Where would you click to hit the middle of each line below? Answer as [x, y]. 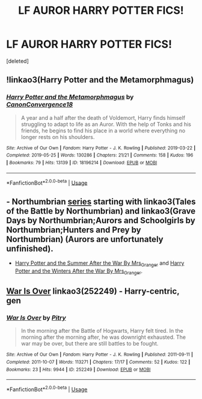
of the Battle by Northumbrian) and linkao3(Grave [101, 211]
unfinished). [30, 248]
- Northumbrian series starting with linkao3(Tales [101, 201]
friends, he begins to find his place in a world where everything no [103, 131]
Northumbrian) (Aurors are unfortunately [85, 239]
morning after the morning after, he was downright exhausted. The [103, 337]
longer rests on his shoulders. [58, 137]
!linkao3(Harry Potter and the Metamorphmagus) [100, 80]
